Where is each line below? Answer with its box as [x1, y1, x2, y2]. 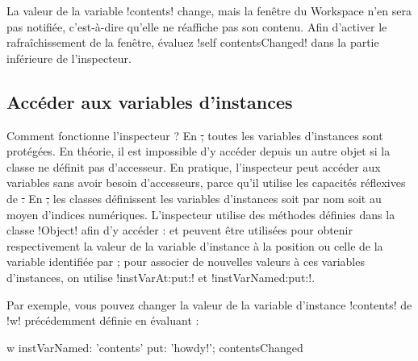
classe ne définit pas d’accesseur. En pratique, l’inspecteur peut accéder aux [6, 158, 381, 175]
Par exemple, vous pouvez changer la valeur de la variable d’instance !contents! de [6, 296, 412, 313]
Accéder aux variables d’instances [6, 89, 293, 114]
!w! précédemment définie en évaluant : [6, 312, 199, 329]
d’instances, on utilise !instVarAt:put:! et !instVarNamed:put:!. [6, 268, 316, 285]
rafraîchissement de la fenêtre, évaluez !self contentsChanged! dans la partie [6, 34, 379, 51]
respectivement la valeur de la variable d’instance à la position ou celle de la [6, 237, 383, 254]
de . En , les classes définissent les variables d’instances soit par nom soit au [6, 189, 382, 206]
